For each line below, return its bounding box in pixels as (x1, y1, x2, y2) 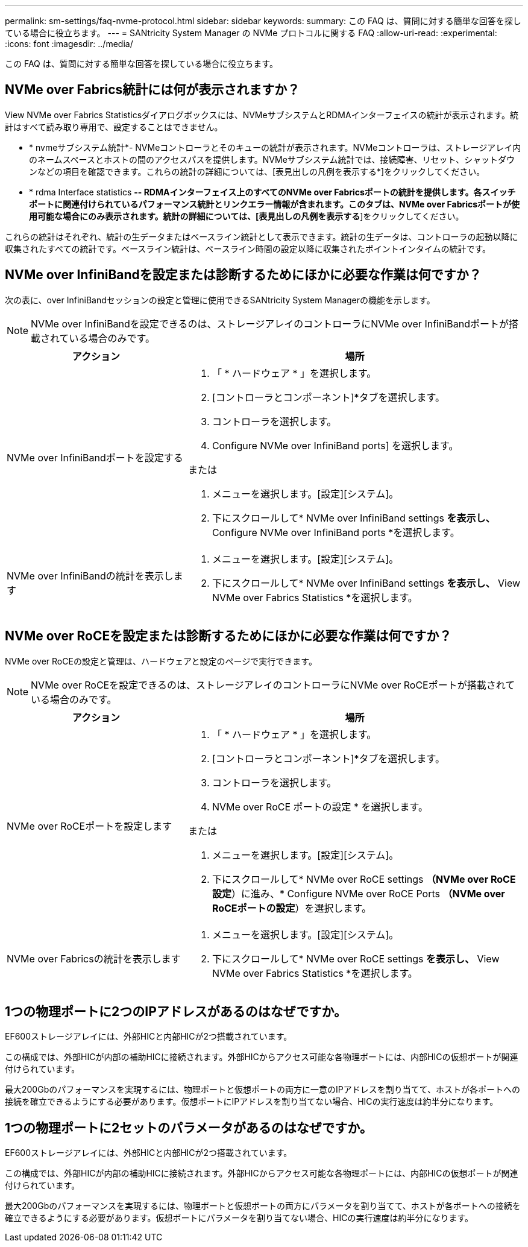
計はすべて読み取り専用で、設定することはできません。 (5, 121, 223, 132)
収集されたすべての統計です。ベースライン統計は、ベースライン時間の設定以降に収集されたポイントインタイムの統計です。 (5, 243, 491, 254)
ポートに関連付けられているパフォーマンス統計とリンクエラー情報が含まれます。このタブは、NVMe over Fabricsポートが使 (29, 198, 520, 209)
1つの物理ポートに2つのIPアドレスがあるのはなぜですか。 (5, 1003, 347, 1019)
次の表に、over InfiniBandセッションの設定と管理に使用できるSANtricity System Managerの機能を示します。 (5, 294, 435, 305)
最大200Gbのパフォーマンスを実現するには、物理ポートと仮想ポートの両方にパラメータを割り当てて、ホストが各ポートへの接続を (5, 1201, 521, 1211)
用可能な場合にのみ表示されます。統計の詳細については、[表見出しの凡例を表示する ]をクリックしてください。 (29, 210, 464, 221)
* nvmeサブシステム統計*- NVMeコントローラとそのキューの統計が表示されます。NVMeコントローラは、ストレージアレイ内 (29, 142, 521, 153)
